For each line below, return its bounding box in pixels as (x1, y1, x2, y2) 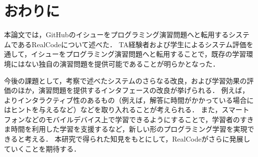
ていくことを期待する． (4, 143, 81, 154)
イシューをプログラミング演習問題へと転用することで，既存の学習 (31, 49, 246, 59)
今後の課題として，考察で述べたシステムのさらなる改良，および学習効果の (4, 75, 247, 85)
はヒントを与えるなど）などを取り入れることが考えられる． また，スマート (4, 104, 250, 115)
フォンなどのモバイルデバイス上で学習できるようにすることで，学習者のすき (4, 114, 254, 124)
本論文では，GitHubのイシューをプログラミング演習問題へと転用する (4, 29, 229, 40)
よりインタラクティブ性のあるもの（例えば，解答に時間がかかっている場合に (4, 94, 254, 105)
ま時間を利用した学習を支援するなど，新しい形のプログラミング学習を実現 (4, 124, 248, 134)
